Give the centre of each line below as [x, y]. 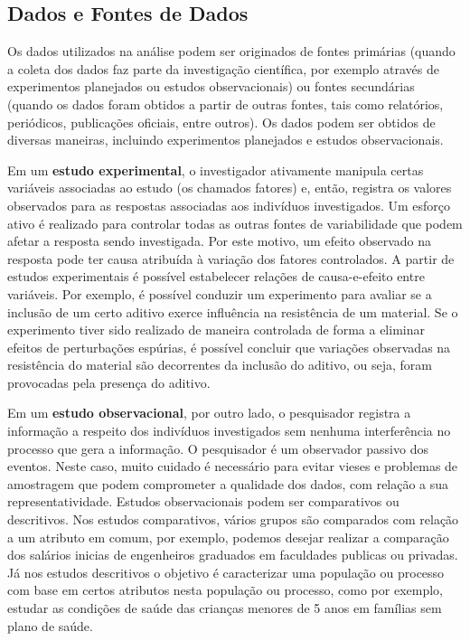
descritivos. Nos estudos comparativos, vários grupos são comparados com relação [233, 519]
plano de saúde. [50, 625]
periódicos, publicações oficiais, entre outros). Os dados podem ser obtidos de [221, 122]
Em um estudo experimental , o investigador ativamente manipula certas [216, 170]
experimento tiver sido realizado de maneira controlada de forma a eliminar [216, 330]
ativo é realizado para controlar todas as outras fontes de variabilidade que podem [235, 223]
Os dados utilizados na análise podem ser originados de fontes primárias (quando [231, 51]
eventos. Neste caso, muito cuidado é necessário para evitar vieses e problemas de [233, 466]
